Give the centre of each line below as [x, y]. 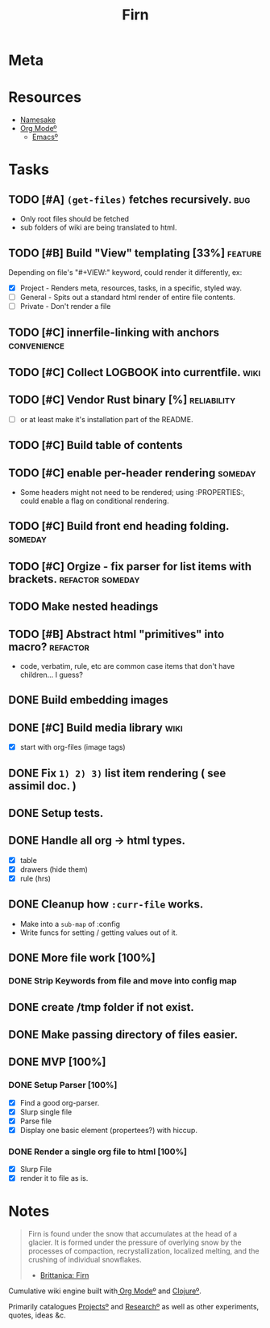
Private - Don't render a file [65, 307]
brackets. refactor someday [74, 579]
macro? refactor [49, 647]
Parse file [36, 1121]
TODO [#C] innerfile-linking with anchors [114, 332]
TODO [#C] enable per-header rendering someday [132, 473]
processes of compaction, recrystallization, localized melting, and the [143, 1251]
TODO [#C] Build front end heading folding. [119, 526]
